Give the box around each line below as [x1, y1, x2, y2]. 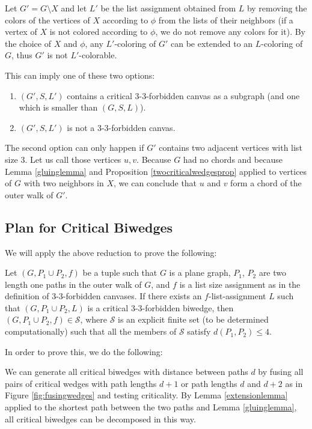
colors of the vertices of [5, 13, 90, 26]
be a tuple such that [82, 266, 158, 279]
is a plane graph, [169, 266, 231, 279]
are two [258, 266, 287, 279]
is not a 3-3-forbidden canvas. [67, 121, 176, 133]
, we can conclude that [114, 177, 197, 189]
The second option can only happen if [5, 141, 144, 154]
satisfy [187, 325, 211, 338]
